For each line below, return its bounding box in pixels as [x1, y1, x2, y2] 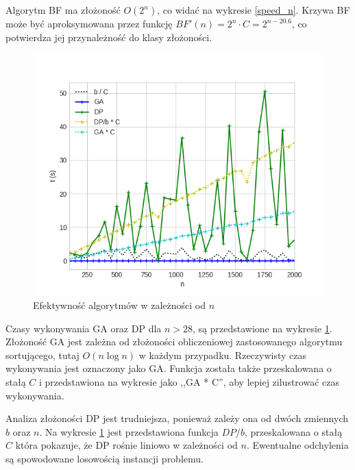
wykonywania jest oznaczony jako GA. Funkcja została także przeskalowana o [5, 361, 332, 375]
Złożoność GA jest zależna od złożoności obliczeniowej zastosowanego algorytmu [5, 334, 343, 349]
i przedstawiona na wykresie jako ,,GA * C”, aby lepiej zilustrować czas [39, 375, 339, 389]
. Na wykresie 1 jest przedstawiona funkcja [39, 424, 219, 438]
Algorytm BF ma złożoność [5, 3, 121, 16]
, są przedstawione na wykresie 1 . [193, 321, 332, 335]
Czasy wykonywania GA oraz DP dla [5, 321, 162, 335]
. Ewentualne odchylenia [246, 438, 349, 452]
